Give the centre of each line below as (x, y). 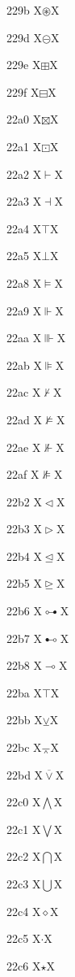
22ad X (24, 419)
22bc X (24, 747)
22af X (23, 474)
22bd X (25, 774)
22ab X (24, 365)
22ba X (24, 692)
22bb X (25, 720)
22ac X (24, 392)
